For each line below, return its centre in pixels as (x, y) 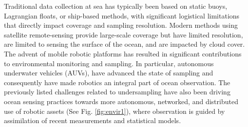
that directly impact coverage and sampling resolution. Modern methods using (121, 25)
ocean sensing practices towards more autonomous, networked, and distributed (121, 101)
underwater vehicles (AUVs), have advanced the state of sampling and (109, 73)
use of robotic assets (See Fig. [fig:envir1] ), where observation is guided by (114, 111)
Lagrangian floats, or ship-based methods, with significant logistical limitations (122, 15)
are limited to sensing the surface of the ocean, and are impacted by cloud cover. (124, 44)
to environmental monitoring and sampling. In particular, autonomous (109, 63)
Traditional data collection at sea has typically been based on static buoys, (116, 6)
